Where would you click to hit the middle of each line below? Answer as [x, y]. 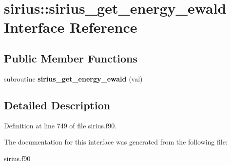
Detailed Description [57, 105]
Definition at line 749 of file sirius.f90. [60, 125]
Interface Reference [71, 27]
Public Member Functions [71, 58]
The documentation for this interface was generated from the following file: [116, 142]
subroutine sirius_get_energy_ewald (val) [73, 78]
